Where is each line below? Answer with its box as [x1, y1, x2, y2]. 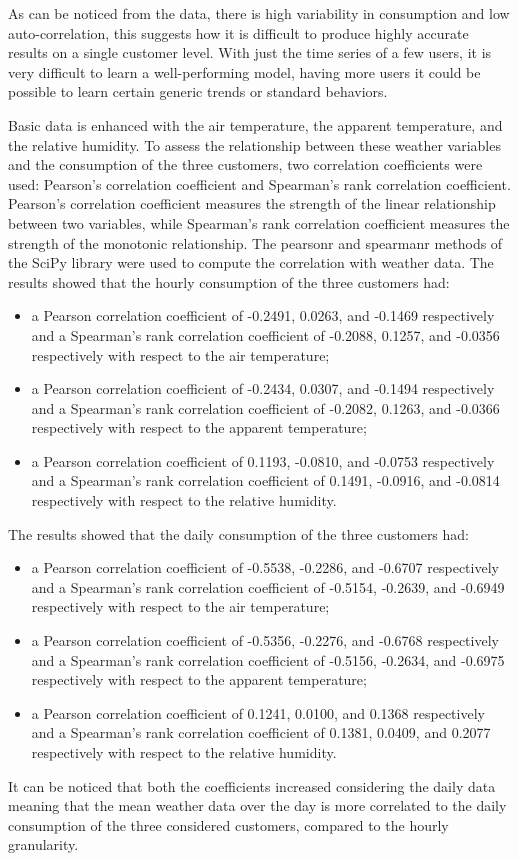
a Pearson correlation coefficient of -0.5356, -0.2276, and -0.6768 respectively [31, 630, 499, 651]
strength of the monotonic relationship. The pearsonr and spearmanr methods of [8, 232, 503, 253]
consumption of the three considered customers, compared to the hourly [8, 814, 449, 835]
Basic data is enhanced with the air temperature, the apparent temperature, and [8, 114, 503, 135]
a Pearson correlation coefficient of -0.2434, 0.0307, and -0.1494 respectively [31, 378, 495, 399]
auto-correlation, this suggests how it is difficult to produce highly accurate [8, 22, 469, 43]
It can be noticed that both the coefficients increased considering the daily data [8, 775, 496, 796]
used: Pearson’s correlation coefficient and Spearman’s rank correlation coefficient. [8, 173, 511, 194]
